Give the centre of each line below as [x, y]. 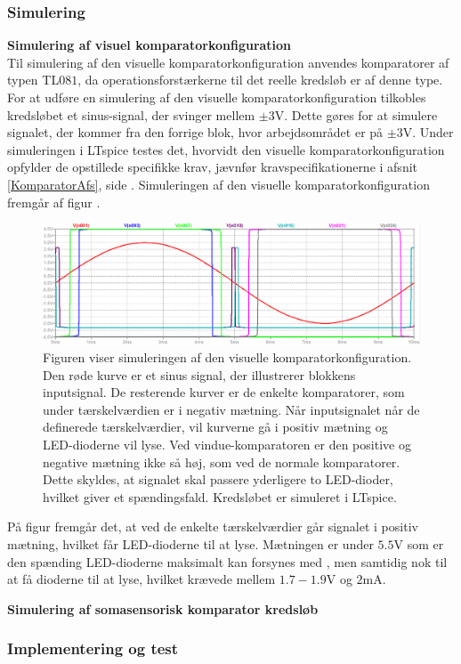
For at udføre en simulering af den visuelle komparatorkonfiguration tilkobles [217, 97]
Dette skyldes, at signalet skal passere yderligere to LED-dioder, [218, 479]
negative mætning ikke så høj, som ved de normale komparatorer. [222, 462]
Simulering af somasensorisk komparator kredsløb [163, 608]
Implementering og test [93, 648]
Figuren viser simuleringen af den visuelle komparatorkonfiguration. [227, 357]
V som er [419, 544]
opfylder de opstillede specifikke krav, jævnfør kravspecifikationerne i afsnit [213, 167]
